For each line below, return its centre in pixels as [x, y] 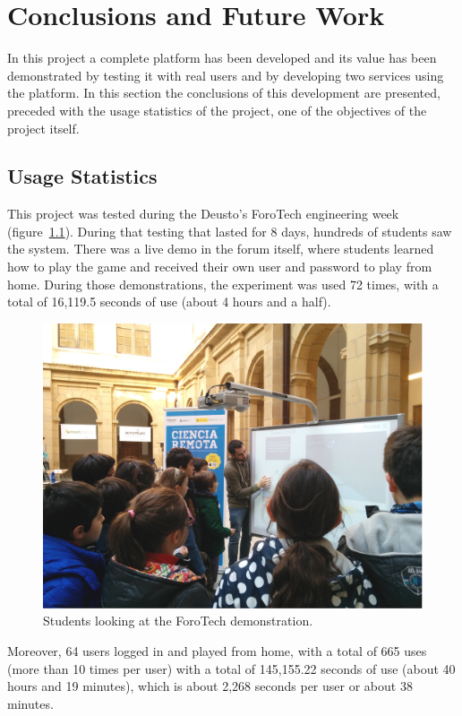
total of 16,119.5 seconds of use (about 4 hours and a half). [169, 302]
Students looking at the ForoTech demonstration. [178, 621]
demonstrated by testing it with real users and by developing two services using [226, 75]
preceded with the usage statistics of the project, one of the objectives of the [217, 110]
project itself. [43, 128]
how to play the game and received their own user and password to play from [220, 267]
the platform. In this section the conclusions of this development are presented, [224, 93]
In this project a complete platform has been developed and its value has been [222, 58]
